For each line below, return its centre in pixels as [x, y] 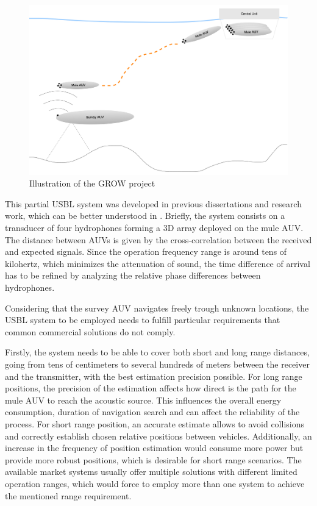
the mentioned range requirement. [68, 495]
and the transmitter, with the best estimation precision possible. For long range [154, 376]
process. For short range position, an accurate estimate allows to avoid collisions [155, 423]
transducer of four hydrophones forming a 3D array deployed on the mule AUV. [154, 228]
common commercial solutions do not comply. [90, 331]
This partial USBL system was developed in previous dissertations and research [153, 203]
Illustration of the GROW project [92, 183]
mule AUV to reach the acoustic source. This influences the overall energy [143, 400]
